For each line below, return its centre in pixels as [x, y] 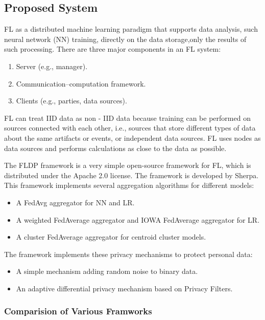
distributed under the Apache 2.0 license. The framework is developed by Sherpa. [131, 175]
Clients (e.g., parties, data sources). [71, 101]
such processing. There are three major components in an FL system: [113, 49]
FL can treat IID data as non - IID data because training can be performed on [127, 118]
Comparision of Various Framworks [78, 311]
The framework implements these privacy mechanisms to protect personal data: [128, 254]
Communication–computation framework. [81, 83]
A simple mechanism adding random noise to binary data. [107, 271]
